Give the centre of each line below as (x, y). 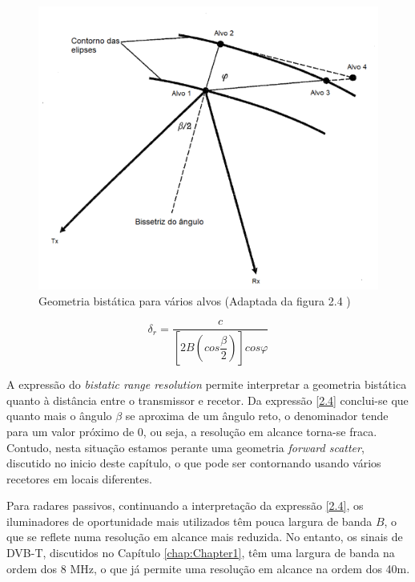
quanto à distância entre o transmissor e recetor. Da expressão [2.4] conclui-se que (207, 400)
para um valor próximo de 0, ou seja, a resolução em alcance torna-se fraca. (192, 431)
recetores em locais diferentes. (79, 478)
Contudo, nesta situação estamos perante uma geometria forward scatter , (185, 447)
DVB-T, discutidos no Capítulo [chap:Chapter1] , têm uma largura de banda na (201, 553)
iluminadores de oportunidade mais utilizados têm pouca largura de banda (189, 521)
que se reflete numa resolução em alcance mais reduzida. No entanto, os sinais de (205, 537)
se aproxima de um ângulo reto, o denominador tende (257, 416)
